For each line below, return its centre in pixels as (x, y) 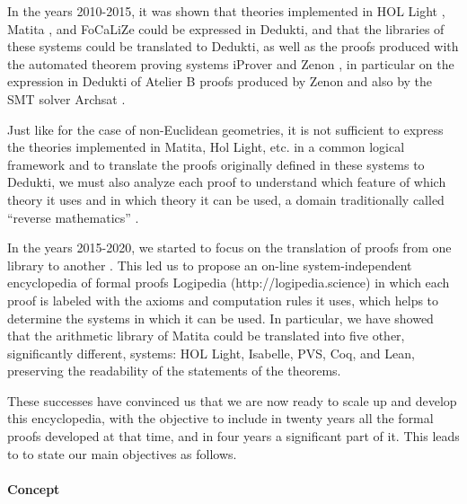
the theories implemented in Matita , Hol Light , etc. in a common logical (206, 147)
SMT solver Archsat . (66, 98)
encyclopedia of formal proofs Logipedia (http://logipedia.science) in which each (229, 283)
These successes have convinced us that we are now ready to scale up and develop (232, 400)
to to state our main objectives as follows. (122, 453)
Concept (34, 488)
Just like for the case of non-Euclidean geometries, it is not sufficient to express (225, 129)
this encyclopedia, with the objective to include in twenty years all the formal (220, 418)
